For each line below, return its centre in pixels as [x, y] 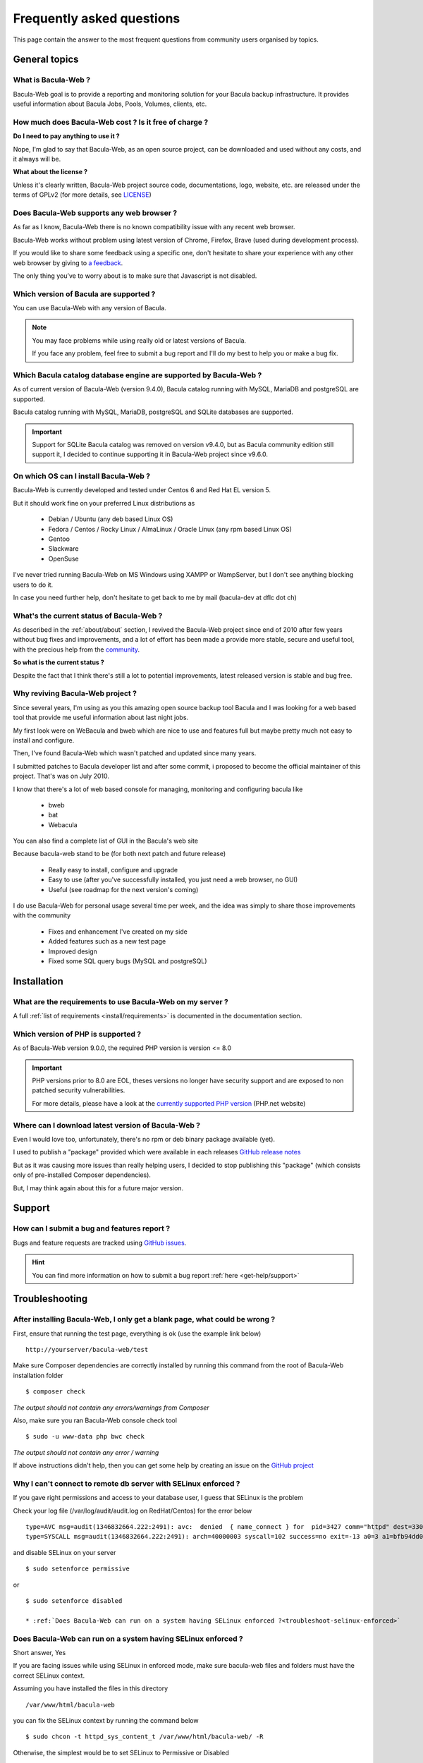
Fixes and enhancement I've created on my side [118, 932]
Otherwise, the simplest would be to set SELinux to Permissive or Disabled [121, 1752]
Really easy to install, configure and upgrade [113, 870]
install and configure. [44, 740]
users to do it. [33, 585]
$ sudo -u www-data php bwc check [85, 1436]
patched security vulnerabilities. [79, 1090]
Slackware [63, 549]
